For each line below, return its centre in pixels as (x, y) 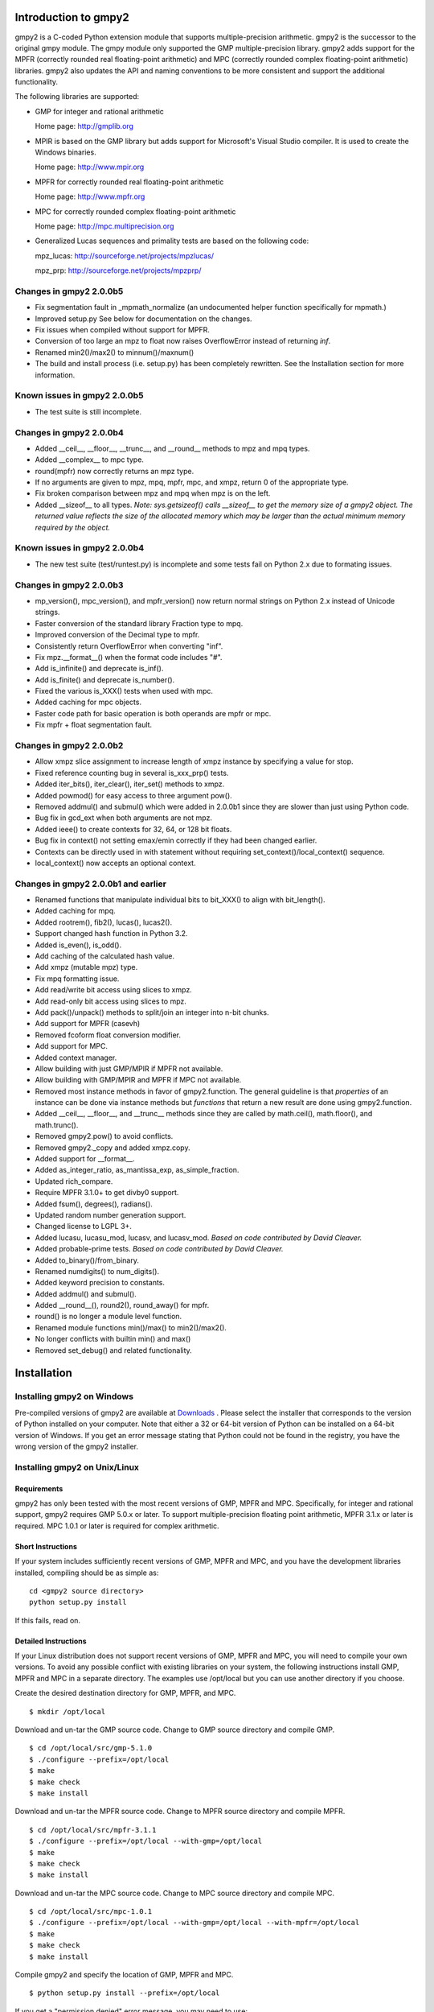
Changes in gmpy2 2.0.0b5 (69, 291)
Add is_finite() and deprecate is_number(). (105, 679)
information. (55, 375)
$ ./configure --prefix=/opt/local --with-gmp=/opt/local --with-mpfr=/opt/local (194, 1923)
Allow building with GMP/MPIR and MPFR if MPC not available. (138, 1080)
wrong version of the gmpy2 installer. (76, 1446)
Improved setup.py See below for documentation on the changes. (143, 319)
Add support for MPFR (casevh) (88, 1024)
